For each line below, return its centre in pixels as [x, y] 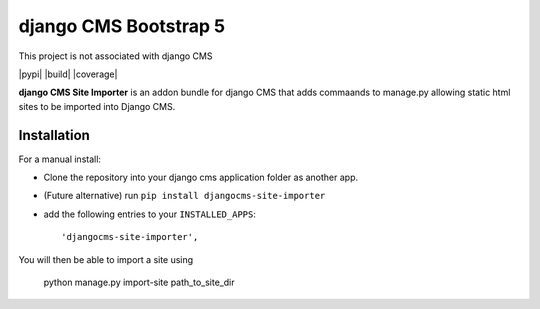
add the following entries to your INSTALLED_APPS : [150, 214]
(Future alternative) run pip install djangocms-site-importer [184, 196]
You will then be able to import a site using [106, 259]
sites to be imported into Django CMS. [97, 106]
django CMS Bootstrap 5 [122, 26]
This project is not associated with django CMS [115, 56]
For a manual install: [60, 159]
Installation [54, 135]
